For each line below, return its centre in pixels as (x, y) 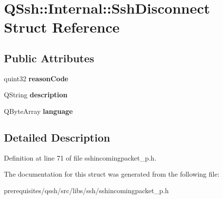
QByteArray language (38, 111)
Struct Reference (62, 27)
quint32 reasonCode (36, 78)
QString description (36, 95)
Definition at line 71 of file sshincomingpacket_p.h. (80, 157)
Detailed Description (57, 137)
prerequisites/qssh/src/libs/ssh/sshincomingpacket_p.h (86, 190)
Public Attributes (49, 58)
